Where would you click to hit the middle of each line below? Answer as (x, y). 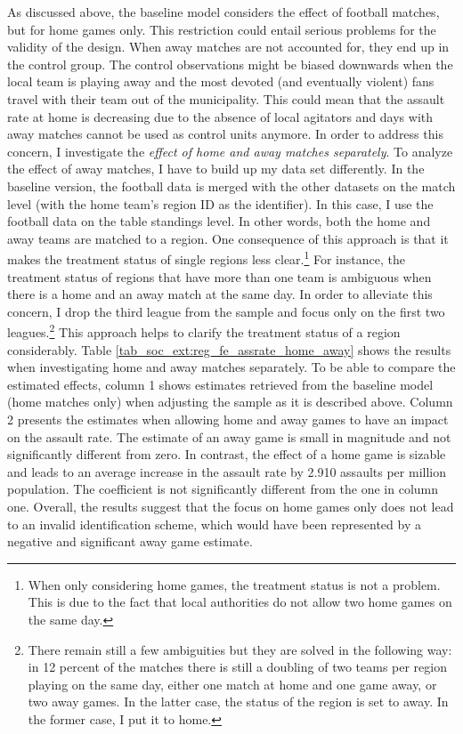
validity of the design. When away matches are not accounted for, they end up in (228, 47)
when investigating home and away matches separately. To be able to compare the (231, 367)
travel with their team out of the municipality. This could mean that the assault (226, 98)
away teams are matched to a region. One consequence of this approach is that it (228, 238)
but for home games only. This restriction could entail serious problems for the (222, 29)
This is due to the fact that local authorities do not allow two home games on (240, 602)
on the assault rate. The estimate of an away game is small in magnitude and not (229, 436)
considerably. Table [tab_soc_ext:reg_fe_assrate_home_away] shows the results (229, 349)
